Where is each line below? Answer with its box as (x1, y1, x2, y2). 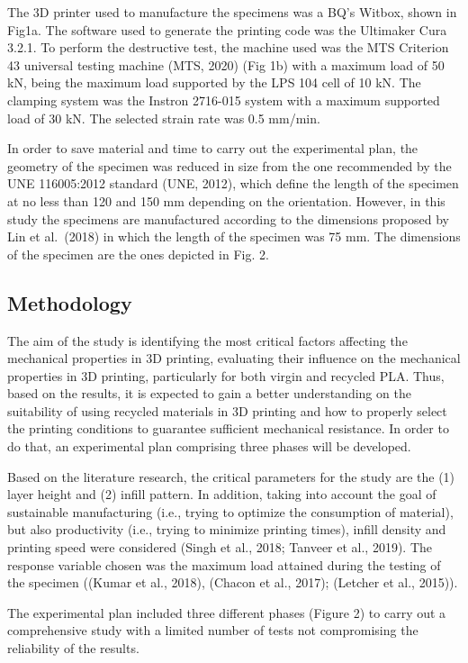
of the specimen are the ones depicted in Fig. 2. (7, 244, 269, 263)
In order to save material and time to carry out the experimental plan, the (7, 139, 418, 158)
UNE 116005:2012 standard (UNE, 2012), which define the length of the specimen (7, 174, 459, 193)
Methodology (7, 288, 132, 316)
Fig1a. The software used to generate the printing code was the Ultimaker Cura (7, 20, 447, 39)
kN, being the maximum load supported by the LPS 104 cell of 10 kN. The (7, 73, 421, 92)
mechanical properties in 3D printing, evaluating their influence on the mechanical (7, 349, 461, 368)
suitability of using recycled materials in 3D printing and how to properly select (7, 401, 447, 420)
